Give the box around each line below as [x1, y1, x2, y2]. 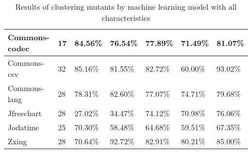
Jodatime [8, 122, 39, 133]
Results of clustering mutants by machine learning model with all [15, 1, 237, 12]
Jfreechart [8, 107, 42, 119]
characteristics [102, 12, 150, 23]
